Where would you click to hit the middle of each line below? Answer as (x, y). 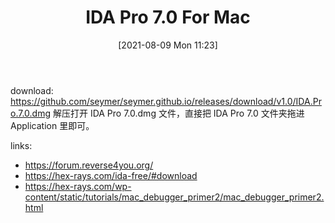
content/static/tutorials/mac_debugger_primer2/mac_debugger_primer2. (174, 197)
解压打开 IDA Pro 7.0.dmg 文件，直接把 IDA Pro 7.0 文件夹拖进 (178, 113)
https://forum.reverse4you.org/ (89, 165)
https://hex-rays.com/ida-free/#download (111, 175)
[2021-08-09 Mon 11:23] (168, 45)
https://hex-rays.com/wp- (78, 186)
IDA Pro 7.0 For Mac (168, 17)
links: (21, 145)
